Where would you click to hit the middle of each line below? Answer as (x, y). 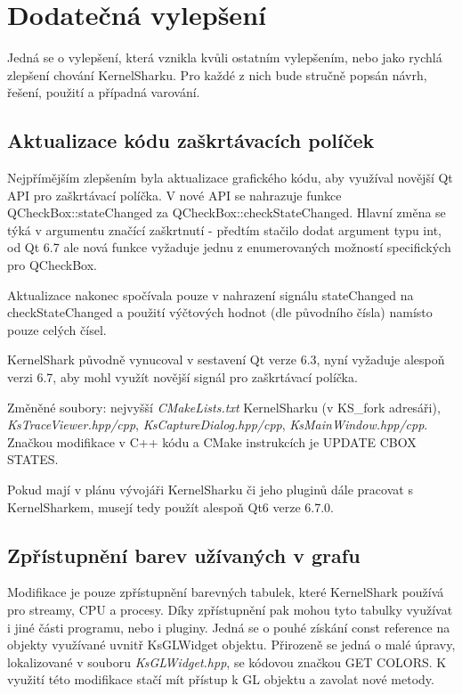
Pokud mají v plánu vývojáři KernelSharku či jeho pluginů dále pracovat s (210, 490)
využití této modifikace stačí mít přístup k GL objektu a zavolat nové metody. (221, 679)
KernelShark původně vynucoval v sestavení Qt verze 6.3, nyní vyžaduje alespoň (226, 359)
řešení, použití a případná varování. (104, 92)
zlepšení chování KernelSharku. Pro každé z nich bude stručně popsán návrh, (217, 74)
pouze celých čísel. (57, 329)
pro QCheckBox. (52, 265)
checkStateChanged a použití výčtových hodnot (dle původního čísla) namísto (220, 312)
